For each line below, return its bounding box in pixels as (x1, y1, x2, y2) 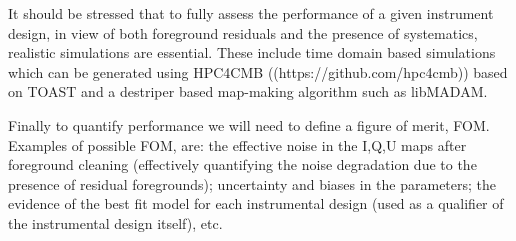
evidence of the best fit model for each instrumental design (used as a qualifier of (8, 193, 504, 214)
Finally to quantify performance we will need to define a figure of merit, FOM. (8, 114, 490, 135)
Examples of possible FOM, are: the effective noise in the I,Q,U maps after (8, 134, 467, 155)
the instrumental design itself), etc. (8, 212, 223, 233)
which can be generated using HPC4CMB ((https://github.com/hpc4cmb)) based (8, 61, 508, 82)
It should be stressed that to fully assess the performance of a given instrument (8, 3, 494, 23)
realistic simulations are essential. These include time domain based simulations (8, 42, 496, 63)
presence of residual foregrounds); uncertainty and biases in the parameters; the (8, 173, 497, 194)
